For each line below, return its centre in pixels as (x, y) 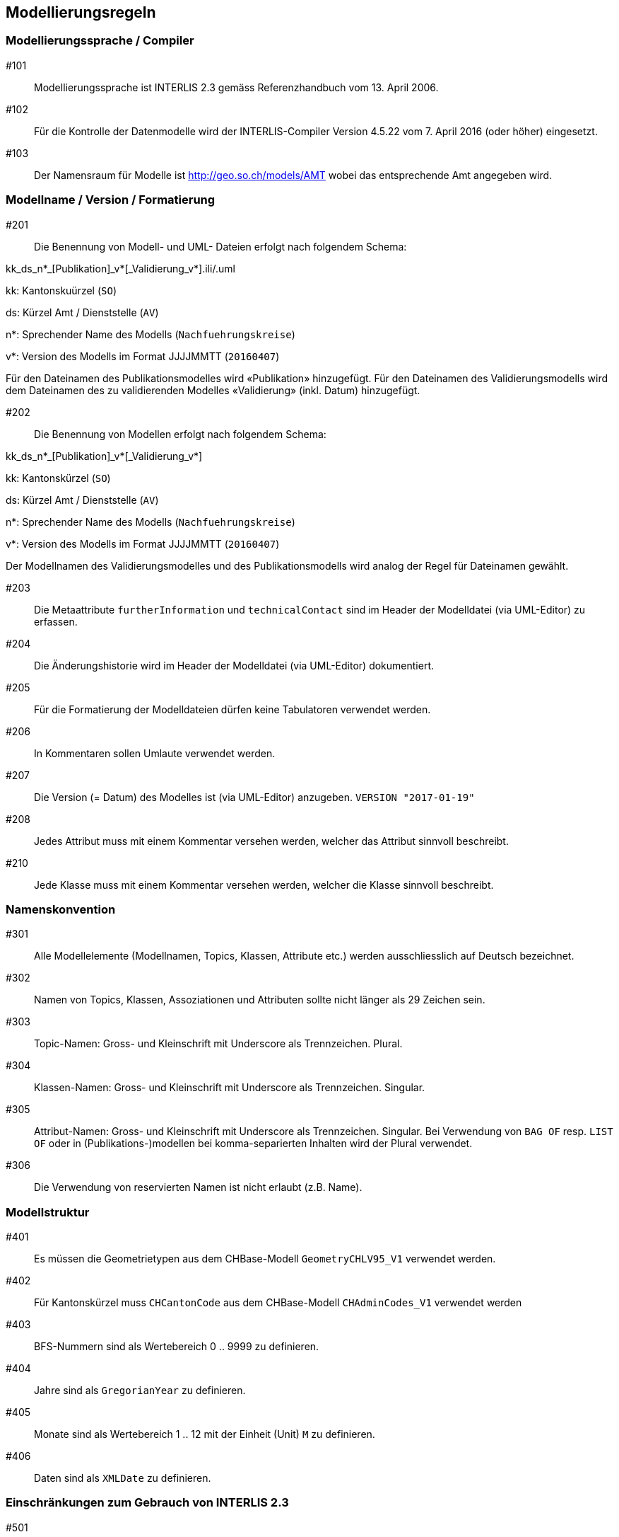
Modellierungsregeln (81, 12)
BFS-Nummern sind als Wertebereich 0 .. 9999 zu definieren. (177, 1347)
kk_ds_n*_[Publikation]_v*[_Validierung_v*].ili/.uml (120, 268)
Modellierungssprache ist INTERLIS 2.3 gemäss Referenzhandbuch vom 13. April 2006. (236, 87)
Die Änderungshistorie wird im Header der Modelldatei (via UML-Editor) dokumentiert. (234, 665)
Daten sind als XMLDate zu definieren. (123, 1478)
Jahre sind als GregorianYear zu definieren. (140, 1391)
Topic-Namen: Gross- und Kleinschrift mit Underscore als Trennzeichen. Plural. (218, 1044)
